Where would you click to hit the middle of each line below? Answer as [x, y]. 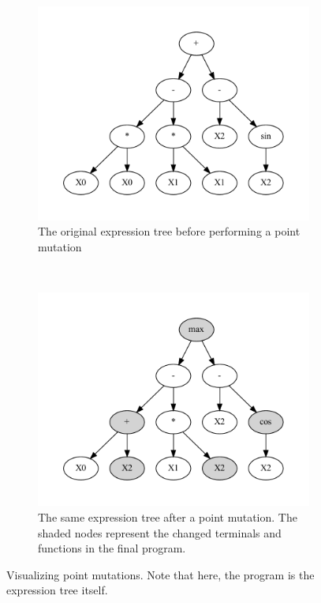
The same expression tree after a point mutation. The [168, 516]
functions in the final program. [112, 548]
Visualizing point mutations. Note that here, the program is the [160, 574]
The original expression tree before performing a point [169, 231]
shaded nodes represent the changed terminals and [160, 532]
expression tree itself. [57, 590]
